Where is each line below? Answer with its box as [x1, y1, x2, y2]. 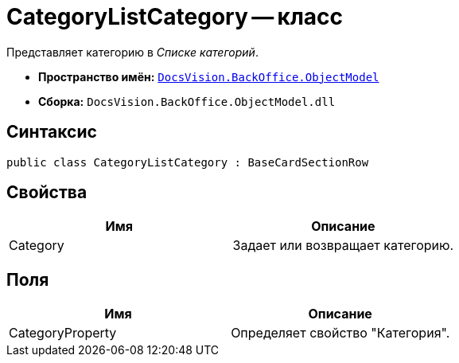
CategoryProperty [9, 325, 117, 342]
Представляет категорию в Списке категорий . [6, 45, 259, 59]
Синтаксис [6, 122, 97, 142]
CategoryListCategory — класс [6, 3, 344, 30]
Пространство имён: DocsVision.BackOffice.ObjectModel [38, 69, 379, 84]
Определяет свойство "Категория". [231, 325, 450, 342]
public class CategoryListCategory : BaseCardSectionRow [6, 155, 369, 169]
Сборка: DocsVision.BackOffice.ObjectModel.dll [38, 94, 336, 108]
